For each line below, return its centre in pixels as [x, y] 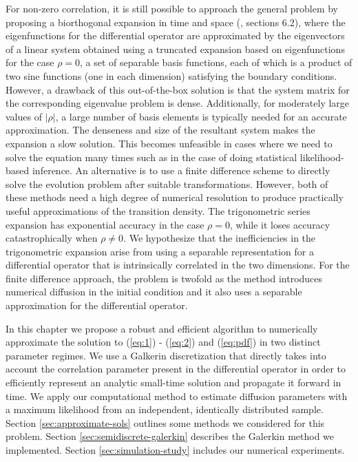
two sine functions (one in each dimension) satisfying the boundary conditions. [171, 75]
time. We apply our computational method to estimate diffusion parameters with [177, 396]
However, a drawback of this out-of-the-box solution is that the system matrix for [178, 89]
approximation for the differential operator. [97, 305]
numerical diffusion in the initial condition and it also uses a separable [154, 292]
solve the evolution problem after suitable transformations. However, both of [167, 183]
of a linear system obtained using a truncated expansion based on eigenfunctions [175, 49]
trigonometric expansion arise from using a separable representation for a [160, 251]
